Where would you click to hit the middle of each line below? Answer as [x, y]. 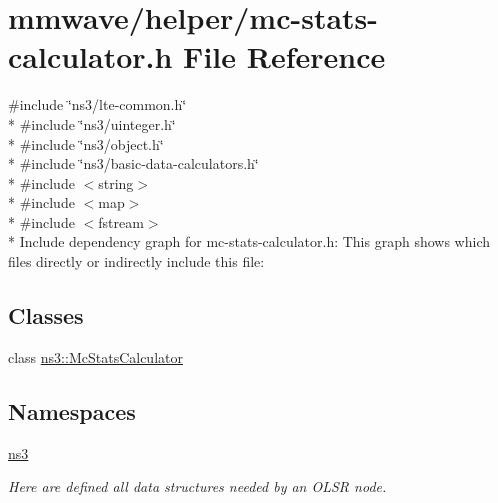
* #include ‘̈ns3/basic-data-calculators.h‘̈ [133, 163]
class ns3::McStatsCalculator [95, 356]
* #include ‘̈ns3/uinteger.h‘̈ [92, 123]
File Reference [284, 56]
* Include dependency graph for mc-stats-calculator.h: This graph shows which [249, 241]
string [116, 182]
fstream [121, 221]
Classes [46, 315]
